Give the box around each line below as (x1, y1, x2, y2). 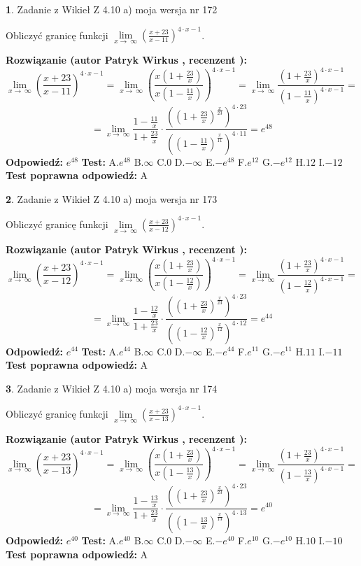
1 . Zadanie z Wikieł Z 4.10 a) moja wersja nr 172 (6, 2, 218, 16)
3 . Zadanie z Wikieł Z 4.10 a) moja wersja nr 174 (6, 381, 218, 395)
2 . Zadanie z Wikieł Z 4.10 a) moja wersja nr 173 (6, 191, 218, 206)
